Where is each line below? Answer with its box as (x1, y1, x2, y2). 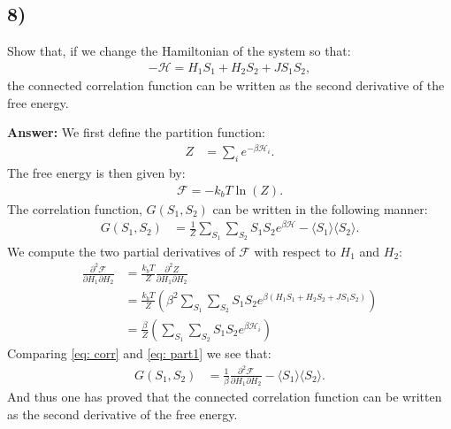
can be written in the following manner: (212, 199, 428, 218)
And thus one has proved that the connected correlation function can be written (7, 387, 442, 406)
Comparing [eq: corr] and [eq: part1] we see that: (7, 343, 271, 362)
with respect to (254, 241, 336, 260)
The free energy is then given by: (7, 163, 186, 181)
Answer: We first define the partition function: (7, 123, 265, 142)
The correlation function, (7, 199, 142, 218)
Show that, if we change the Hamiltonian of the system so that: (7, 42, 351, 60)
